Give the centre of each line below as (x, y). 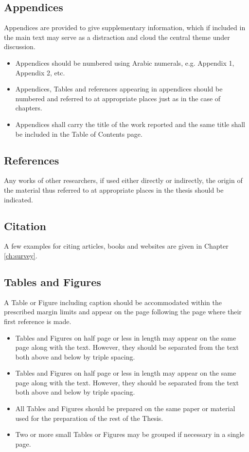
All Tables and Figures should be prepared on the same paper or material (125, 408)
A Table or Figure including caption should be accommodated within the (113, 302)
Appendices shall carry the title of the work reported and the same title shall (130, 124)
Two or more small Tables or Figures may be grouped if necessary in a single (130, 434)
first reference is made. (38, 321)
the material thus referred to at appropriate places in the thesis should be (114, 190)
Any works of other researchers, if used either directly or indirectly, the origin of (123, 180)
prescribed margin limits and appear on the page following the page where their (123, 312)
